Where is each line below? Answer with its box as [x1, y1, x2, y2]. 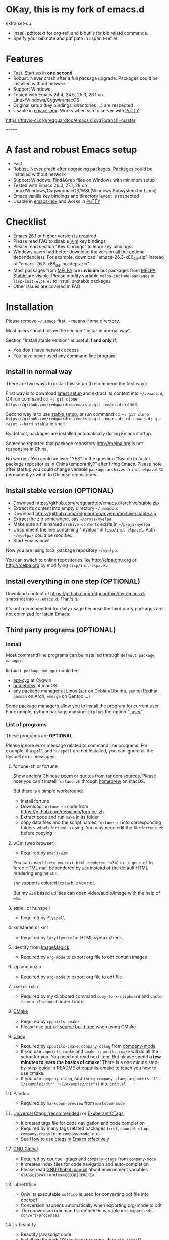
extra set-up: [6, 20, 33, 26]
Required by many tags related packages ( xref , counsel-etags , [20, 1125, 151, 1131]
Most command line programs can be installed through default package [6, 652, 155, 658]
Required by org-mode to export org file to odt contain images [20, 954, 147, 960]
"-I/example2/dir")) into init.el [57, 1081, 126, 1087]
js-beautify [13, 1221, 36, 1227]
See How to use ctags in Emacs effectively [20, 1136, 109, 1142]
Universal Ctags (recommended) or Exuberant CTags [13, 1110, 124, 1116]
